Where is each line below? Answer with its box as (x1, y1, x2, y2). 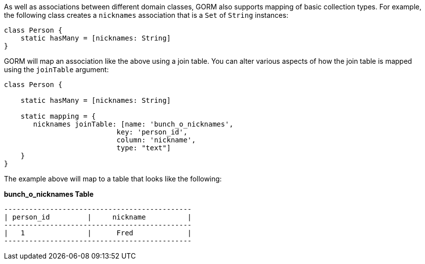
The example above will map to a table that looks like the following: (4, 175, 222, 183)
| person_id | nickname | (4, 213, 192, 221)
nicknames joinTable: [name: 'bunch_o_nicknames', (33, 120, 234, 128)
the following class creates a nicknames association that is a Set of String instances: (4, 11, 288, 19)
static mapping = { (20, 112, 96, 120)
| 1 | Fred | (4, 229, 192, 237)
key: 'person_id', (116, 128, 188, 136)
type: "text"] (116, 144, 171, 152)
